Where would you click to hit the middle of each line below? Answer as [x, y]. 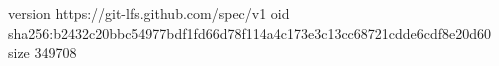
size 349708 [42, 52]
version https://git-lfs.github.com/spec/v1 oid [149, 13]
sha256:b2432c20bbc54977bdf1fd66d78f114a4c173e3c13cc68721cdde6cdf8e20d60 [250, 32]
